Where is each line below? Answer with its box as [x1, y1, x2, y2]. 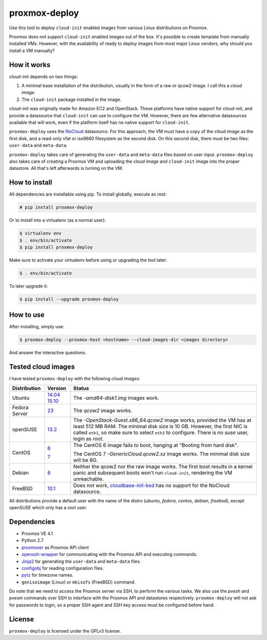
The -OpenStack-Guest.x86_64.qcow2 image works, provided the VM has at [73, 416, 252, 423]
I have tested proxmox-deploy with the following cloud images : [9, 376, 140, 382]
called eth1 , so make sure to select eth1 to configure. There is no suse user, [73, 429, 249, 436]
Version [47, 385, 66, 392]
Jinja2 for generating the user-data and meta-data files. [21, 558, 141, 564]
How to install [9, 178, 52, 187]
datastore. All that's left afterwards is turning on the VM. [9, 165, 124, 171]
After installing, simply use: [9, 324, 64, 330]
